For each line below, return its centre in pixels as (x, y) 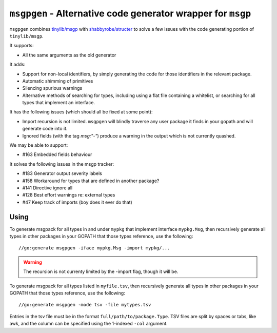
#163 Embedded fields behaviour (57, 154)
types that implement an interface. (58, 103)
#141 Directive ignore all (47, 188)
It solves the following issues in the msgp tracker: (62, 164)
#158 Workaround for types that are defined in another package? (91, 181)
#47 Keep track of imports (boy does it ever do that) (77, 202)
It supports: (22, 46)
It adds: (17, 65)
